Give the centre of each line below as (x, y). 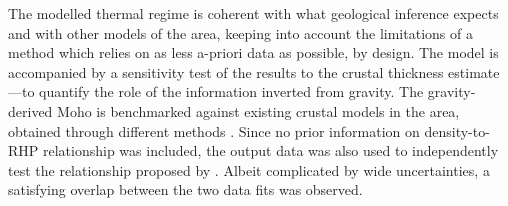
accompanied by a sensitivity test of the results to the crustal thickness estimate (254, 71)
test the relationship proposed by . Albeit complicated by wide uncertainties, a (249, 169)
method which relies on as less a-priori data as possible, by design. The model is (253, 52)
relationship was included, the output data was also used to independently (270, 150)
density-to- (457, 130)
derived (30, 110)
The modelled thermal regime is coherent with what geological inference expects (253, 13)
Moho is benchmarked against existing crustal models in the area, (258, 110)
